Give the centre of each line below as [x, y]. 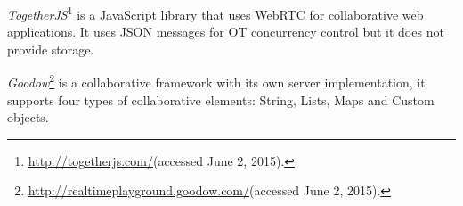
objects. [28, 117]
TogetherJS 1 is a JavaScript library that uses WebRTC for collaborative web [215, 13]
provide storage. [51, 49]
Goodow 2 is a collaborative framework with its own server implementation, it [216, 81]
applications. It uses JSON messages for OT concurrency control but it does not [226, 32]
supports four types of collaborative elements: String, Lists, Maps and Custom [221, 99]
